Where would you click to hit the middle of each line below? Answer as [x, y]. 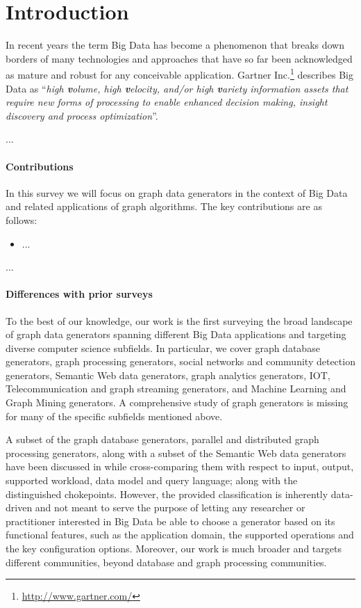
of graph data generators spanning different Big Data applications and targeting [176, 334]
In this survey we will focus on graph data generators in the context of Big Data [177, 192]
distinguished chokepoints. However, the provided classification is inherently [167, 494]
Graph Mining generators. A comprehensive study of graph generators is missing [177, 402]
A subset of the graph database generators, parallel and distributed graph [162, 439]
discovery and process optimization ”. [82, 115]
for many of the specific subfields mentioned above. [114, 416]
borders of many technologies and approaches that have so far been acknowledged [179, 58]
